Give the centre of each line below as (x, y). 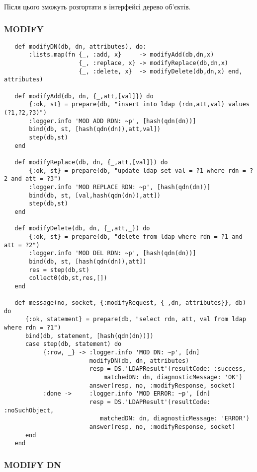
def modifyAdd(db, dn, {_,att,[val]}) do (84, 96)
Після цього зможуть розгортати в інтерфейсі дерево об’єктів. (97, 6)
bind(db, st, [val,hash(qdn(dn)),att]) (95, 195)
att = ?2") (22, 245)
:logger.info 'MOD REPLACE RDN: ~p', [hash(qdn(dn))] (120, 187)
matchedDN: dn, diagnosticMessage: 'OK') (173, 377)
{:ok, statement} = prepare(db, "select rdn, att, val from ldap (135, 319)
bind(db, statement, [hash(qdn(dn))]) (89, 336)
